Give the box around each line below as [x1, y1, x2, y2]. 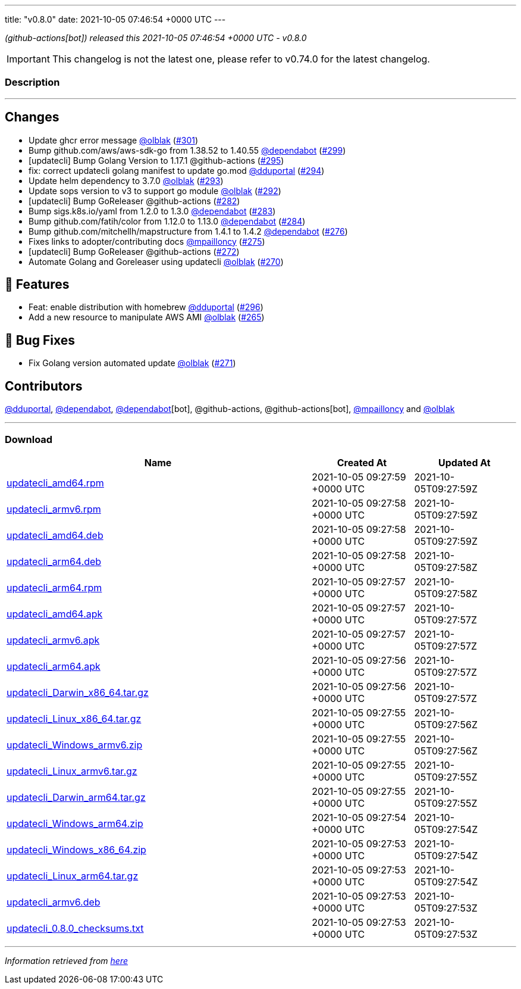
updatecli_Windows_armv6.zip [7, 738, 143, 751]
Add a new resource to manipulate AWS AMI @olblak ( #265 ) [29, 312, 265, 323]
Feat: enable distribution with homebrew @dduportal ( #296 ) [29, 302, 263, 313]
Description [5, 76, 60, 89]
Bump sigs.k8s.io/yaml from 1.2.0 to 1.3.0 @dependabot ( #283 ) [29, 205, 276, 216]
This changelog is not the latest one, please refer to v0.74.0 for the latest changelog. [52, 53, 430, 65]
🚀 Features [5, 277, 70, 292]
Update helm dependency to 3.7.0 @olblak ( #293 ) [29, 175, 224, 186]
